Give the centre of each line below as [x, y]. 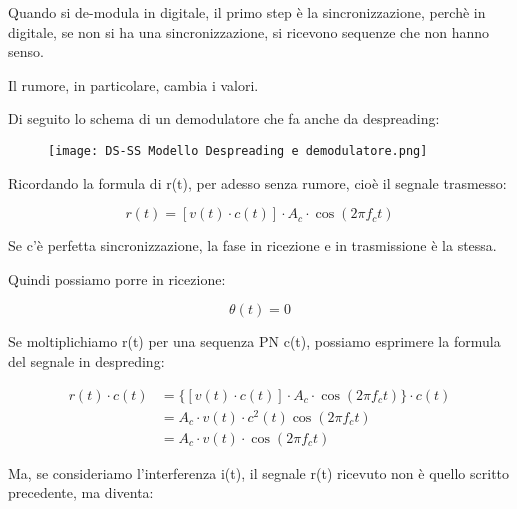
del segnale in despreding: [86, 361]
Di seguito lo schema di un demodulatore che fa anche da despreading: [224, 118]
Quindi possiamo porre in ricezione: [117, 278]
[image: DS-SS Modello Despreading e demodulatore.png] [238, 150]
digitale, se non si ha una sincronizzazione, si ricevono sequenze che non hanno [249, 31]
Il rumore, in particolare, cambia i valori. [133, 84]
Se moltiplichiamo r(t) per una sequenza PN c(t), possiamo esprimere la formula [254, 341]
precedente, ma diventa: [81, 492]
